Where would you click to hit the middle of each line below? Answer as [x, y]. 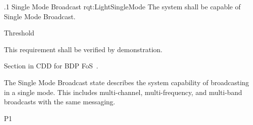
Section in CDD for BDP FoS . [51, 66]
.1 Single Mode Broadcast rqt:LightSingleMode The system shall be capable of [122, 6]
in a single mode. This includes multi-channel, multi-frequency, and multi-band [123, 92]
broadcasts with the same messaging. [60, 102]
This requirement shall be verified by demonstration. [83, 49]
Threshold [19, 33]
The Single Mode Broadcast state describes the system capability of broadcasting [126, 82]
